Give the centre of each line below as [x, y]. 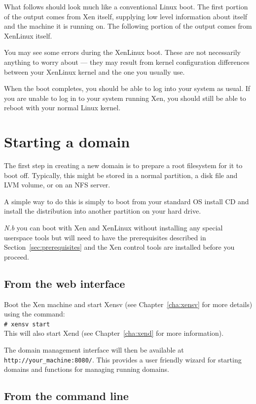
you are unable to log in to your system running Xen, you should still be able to [125, 98]
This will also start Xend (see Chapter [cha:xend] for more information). [114, 333]
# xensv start [27, 324]
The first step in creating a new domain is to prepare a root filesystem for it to [123, 165]
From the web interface [65, 283]
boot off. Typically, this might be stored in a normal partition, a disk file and [121, 175]
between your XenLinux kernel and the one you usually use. [94, 71]
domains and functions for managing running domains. [87, 369]
